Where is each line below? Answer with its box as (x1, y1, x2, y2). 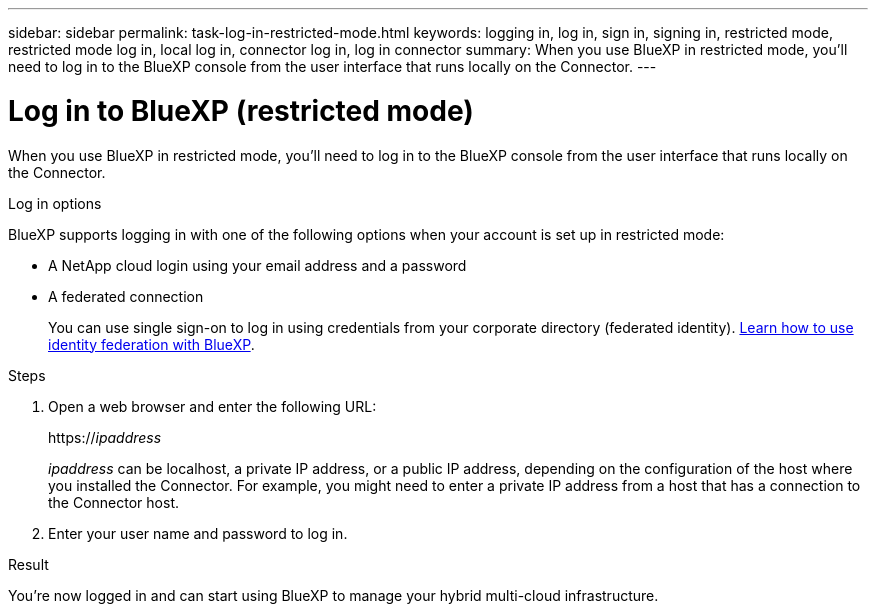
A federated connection (48, 287, 204, 305)
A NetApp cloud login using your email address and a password (48, 256, 467, 274)
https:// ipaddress (48, 428, 162, 446)
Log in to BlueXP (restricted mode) (8, 93, 474, 128)
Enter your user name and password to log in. (48, 524, 348, 542)
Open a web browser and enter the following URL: (48, 397, 377, 415)
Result (8, 555, 49, 573)
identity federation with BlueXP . (48, 335, 255, 353)
